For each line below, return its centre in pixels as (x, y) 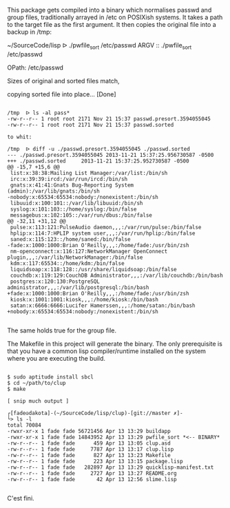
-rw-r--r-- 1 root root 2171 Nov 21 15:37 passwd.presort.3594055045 (109, 119)
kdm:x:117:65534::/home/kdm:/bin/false (67, 263)
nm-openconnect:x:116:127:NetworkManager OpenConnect (89, 251)
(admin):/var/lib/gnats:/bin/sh (53, 191)
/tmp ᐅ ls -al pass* (39, 113)
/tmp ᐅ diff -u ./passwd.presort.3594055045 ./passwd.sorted (99, 149)
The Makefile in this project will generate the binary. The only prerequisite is (115, 343)
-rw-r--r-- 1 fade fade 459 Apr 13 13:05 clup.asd (89, 443)
